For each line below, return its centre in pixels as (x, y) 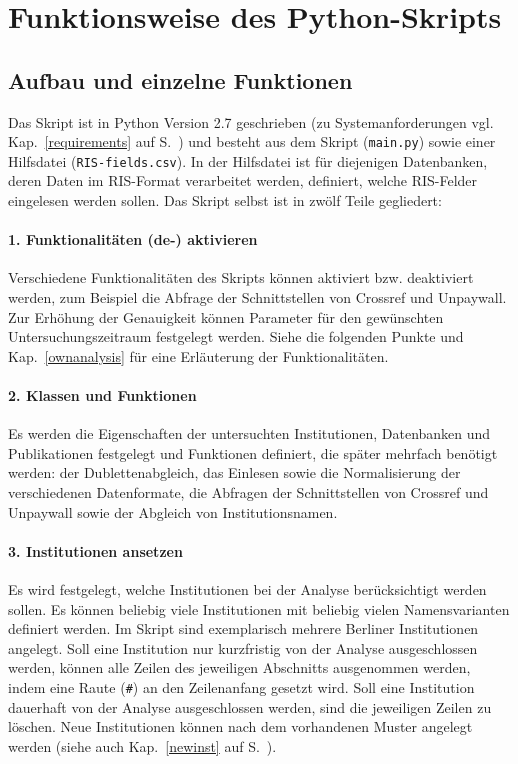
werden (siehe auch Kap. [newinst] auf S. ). (142, 745)
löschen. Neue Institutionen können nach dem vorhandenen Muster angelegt (240, 726)
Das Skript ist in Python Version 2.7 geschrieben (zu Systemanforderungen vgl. (251, 121)
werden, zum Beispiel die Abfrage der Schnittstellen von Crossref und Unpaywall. (257, 297)
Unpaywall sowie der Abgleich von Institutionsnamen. (173, 511)
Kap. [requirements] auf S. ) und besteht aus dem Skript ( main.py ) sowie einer (252, 141)
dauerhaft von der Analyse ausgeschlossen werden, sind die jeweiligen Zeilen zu (250, 706)
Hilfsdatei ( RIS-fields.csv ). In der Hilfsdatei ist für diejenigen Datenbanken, (248, 160)
